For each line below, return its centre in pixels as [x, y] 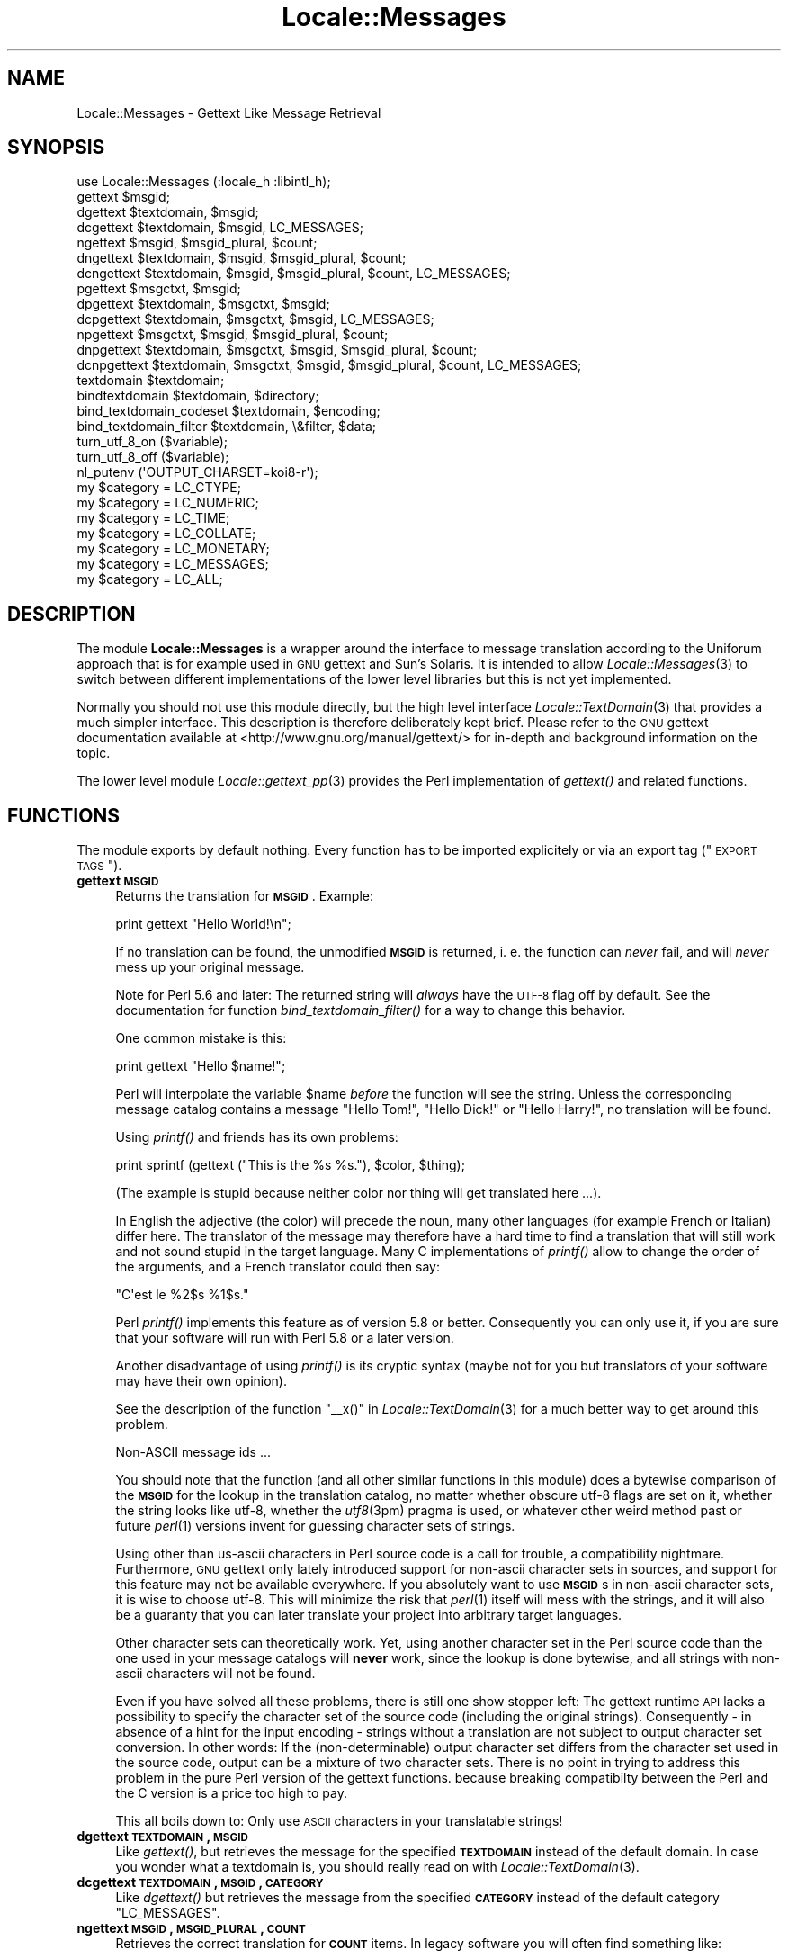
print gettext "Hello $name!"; [201, 1066]
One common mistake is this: [201, 1038]
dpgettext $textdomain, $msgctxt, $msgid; [203, 304]
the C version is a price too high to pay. [231, 1793]
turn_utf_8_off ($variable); [153, 457]
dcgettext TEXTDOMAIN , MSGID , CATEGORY [200, 1882]
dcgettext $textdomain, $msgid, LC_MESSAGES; [220, 228]
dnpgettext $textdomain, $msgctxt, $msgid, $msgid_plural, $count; [277, 350]
